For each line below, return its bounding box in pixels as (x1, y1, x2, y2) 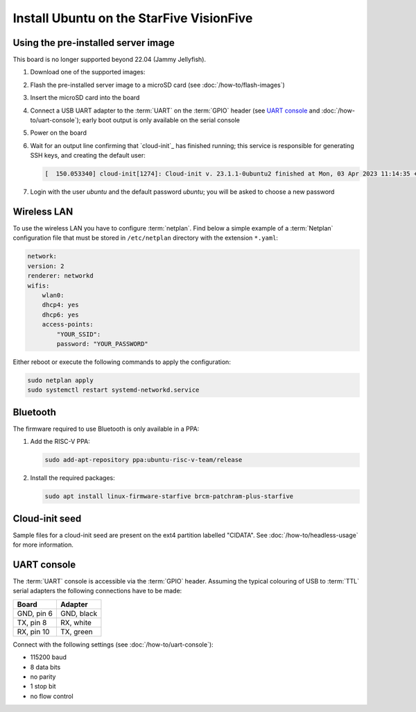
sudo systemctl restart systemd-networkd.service (27, 386, 200, 394)
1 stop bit (30, 682, 56, 690)
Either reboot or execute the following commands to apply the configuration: (12, 358, 232, 366)
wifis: (27, 281, 50, 290)
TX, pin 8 (17, 618, 47, 627)
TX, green (60, 627, 93, 636)
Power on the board (30, 129, 87, 137)
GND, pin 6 (17, 608, 53, 618)
